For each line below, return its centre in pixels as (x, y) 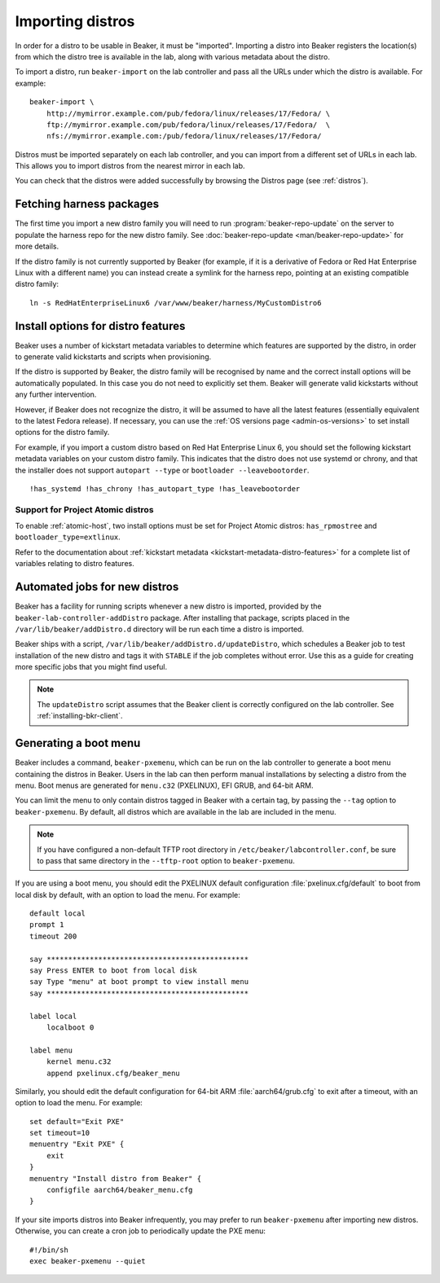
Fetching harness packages (87, 204)
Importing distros (75, 21)
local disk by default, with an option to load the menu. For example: (128, 894)
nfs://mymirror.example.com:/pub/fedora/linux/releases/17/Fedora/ (184, 136)
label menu (51, 1050)
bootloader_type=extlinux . (68, 537)
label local (53, 1016)
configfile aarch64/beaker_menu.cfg (119, 1190)
